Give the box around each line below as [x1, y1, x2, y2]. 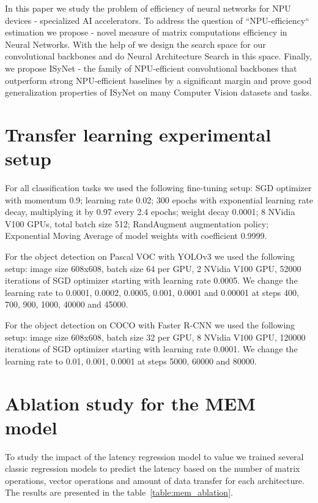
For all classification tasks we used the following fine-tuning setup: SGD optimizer [5, 181, 312, 194]
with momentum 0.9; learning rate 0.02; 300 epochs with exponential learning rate [5, 193, 313, 206]
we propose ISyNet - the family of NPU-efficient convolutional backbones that [5, 61, 297, 74]
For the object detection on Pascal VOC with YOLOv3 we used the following [5, 250, 295, 263]
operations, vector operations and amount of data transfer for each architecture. [5, 474, 305, 486]
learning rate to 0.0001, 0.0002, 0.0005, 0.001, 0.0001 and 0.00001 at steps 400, [5, 286, 299, 298]
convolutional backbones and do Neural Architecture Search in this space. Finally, [5, 50, 312, 62]
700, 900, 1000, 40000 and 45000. [5, 298, 128, 311]
